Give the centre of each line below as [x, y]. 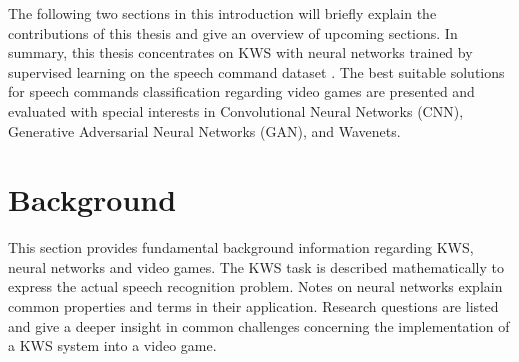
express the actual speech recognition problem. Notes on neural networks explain [255, 286]
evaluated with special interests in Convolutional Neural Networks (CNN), [236, 110]
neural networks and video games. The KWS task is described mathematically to [256, 266]
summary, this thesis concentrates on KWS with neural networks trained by [240, 52]
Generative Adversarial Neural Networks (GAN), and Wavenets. [204, 130]
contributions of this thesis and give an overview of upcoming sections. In [233, 32]
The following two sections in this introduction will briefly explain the [222, 13]
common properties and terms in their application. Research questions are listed [253, 306]
